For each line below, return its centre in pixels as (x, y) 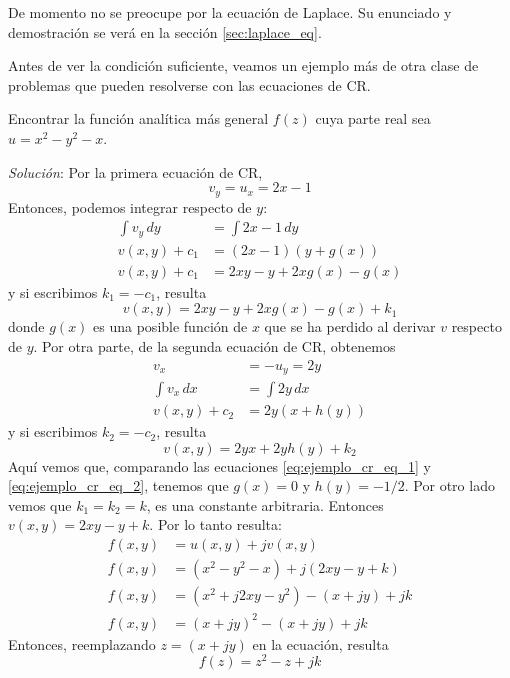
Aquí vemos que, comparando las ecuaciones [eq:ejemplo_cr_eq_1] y (220, 465)
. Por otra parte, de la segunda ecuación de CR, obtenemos (214, 345)
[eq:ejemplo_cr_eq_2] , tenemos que (118, 485)
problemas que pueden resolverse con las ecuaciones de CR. (189, 84)
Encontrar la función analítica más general (138, 118)
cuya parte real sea (373, 118)
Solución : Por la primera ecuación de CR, (135, 171)
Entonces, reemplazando (82, 643)
